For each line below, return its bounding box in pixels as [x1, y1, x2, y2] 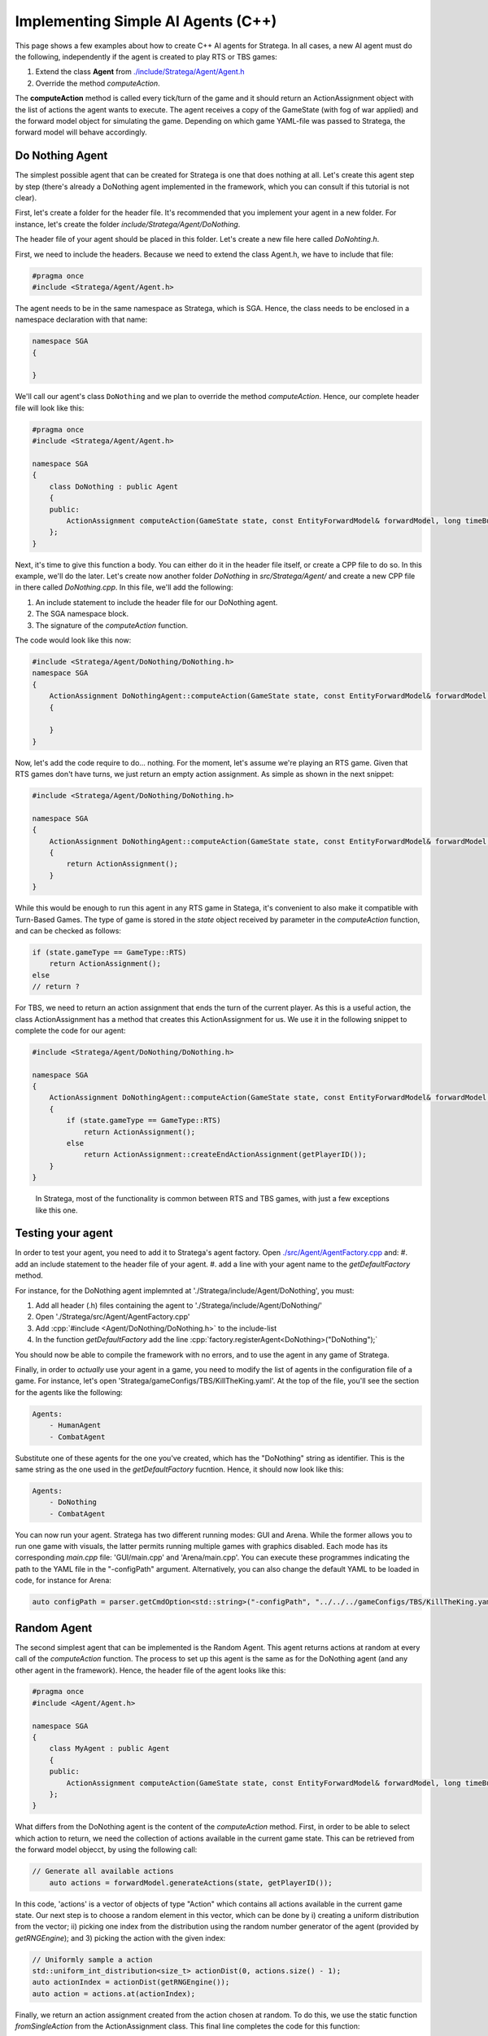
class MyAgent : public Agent [49, 1744, 170, 1753]
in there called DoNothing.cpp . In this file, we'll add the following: [15, 582, 233, 592]
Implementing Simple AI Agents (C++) [15, 12, 277, 30]
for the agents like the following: [15, 1387, 124, 1397]
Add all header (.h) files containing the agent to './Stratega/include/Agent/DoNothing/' [35, 1301, 323, 1310]
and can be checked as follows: [15, 926, 122, 936]
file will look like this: [15, 403, 85, 413]
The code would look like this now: [15, 635, 132, 645]
